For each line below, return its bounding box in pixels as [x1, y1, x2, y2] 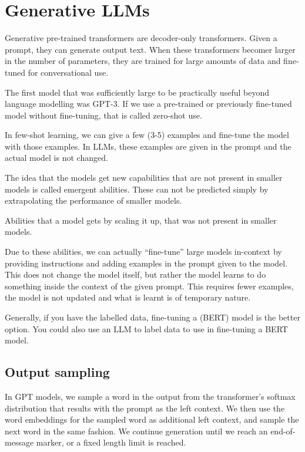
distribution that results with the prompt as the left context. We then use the [5, 402, 285, 414]
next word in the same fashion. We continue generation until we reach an [5, 424, 268, 437]
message [5, 436, 34, 448]
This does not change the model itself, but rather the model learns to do [5, 268, 266, 281]
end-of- [270, 424, 296, 437]
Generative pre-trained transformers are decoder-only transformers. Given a [5, 32, 277, 44]
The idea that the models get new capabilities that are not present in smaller [5, 171, 283, 184]
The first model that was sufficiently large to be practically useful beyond [5, 86, 269, 98]
